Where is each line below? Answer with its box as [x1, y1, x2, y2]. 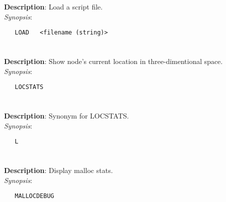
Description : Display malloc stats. [4, 165, 113, 175]
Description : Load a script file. [4, 1, 103, 12]
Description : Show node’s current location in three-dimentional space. [4, 56, 223, 66]
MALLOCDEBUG [14, 192, 54, 200]
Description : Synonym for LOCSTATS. [4, 110, 129, 121]
